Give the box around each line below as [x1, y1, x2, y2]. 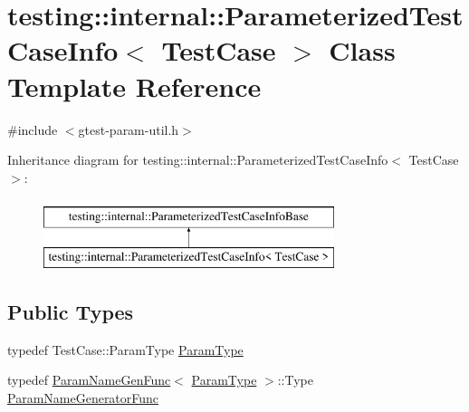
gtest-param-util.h [78, 120, 179, 139]
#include [7, 120, 58, 139]
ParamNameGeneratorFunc [7, 388, 159, 407]
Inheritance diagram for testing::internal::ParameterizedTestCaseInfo [7, 150, 388, 169]
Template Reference [7, 67, 262, 104]
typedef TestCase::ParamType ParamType [7, 340, 244, 359]
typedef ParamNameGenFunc [7, 370, 171, 389]
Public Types [7, 297, 134, 325]
